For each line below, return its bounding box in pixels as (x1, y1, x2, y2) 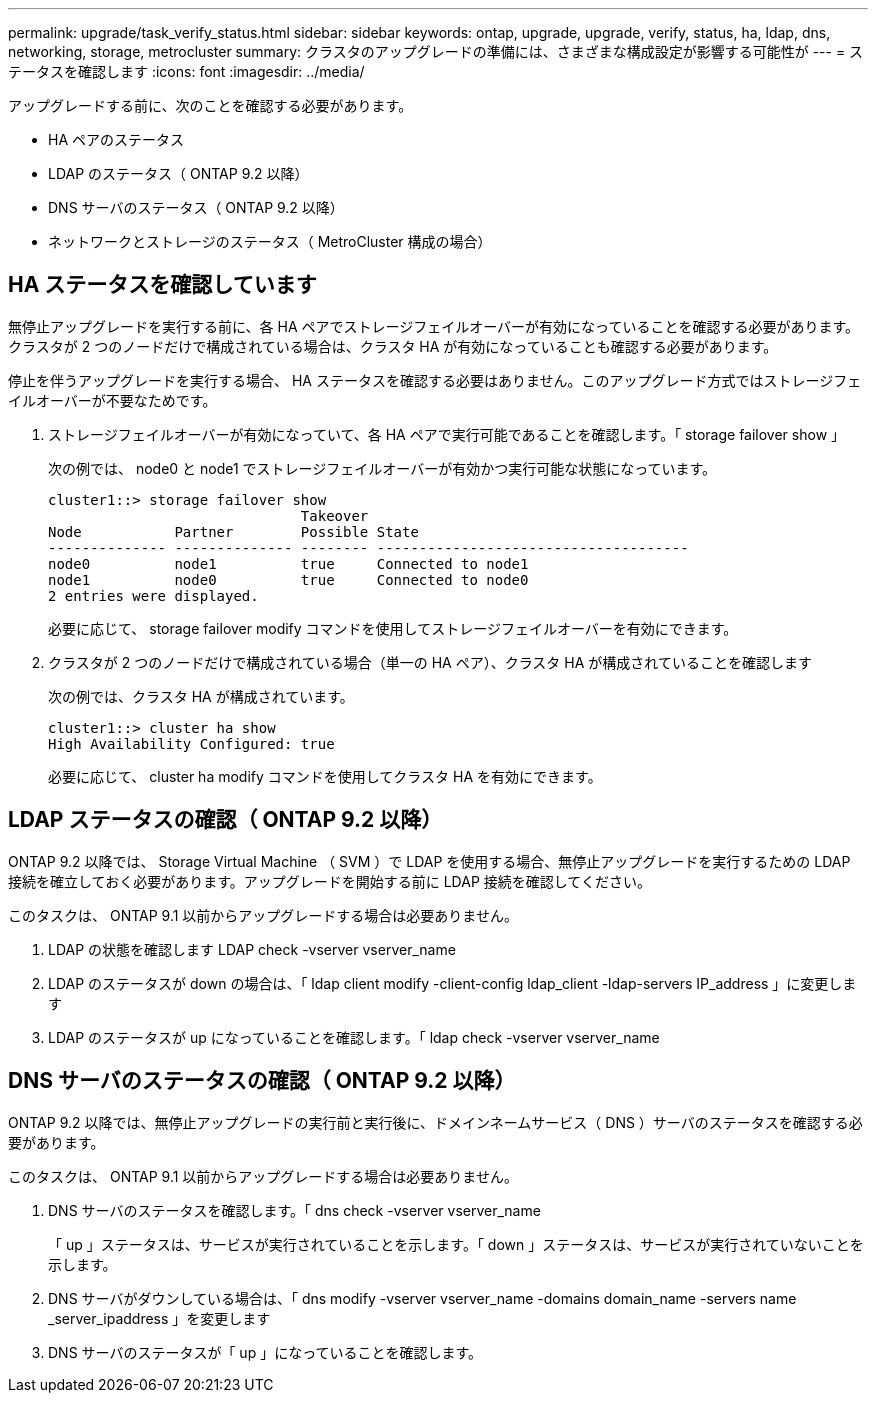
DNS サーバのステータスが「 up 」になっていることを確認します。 (48, 1343, 483, 1361)
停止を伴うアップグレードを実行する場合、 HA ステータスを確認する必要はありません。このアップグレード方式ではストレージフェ (8, 371, 862, 389)
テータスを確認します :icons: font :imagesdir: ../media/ (8, 63, 365, 80)
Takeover (300, 507, 369, 524)
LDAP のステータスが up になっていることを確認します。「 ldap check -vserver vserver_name (48, 1028, 660, 1046)
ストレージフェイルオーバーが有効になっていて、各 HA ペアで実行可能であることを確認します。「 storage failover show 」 (48, 425, 846, 443)
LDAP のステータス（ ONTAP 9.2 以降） (48, 165, 309, 182)
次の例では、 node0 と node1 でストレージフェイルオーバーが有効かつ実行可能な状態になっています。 (48, 459, 717, 477)
